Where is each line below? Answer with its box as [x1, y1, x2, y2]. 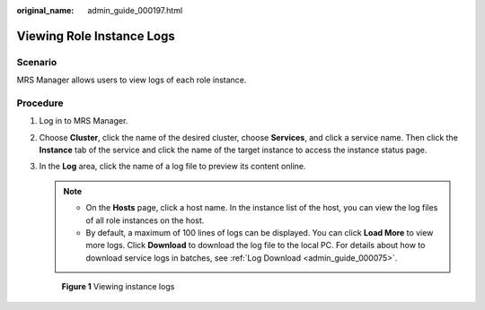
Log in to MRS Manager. [39, 116, 128, 126]
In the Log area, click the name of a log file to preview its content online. [39, 161, 306, 172]
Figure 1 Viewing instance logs [61, 281, 175, 292]
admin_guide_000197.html [87, 5, 183, 15]
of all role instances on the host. [85, 215, 205, 226]
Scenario [16, 56, 57, 68]
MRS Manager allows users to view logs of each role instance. [16, 74, 247, 85]
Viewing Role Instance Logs [16, 28, 175, 44]
